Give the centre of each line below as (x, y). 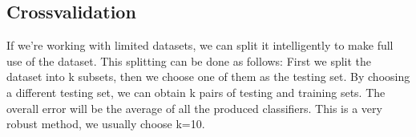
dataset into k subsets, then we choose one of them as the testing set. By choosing (208, 77)
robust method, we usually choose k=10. (106, 124)
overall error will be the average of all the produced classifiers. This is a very (194, 108)
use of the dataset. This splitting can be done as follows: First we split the (189, 60)
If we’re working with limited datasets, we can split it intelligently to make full (200, 45)
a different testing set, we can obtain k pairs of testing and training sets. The (196, 92)
